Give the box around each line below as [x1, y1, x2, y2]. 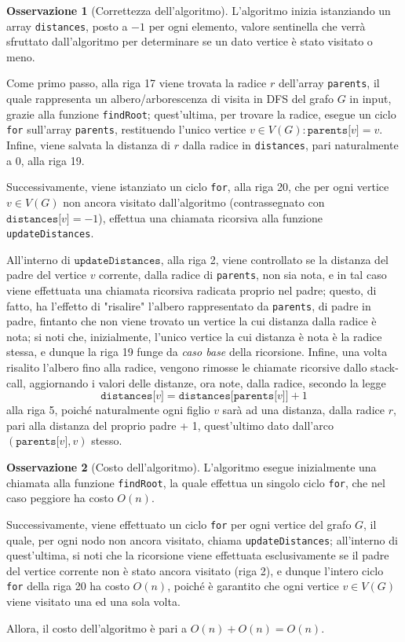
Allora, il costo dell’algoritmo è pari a [6, 619, 188, 636]
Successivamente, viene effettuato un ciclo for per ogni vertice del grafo [6, 515, 352, 532]
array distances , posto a [6, 17, 128, 34]
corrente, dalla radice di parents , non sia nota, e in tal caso [99, 266, 387, 283]
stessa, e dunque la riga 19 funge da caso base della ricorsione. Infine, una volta [6, 343, 388, 360]
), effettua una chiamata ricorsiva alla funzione [98, 209, 323, 226]
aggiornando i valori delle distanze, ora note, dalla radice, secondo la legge [29, 374, 386, 391]
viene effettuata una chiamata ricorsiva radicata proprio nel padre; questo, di [6, 282, 377, 298]
